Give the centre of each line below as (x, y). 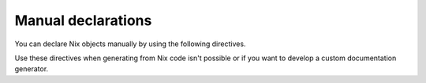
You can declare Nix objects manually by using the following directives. (130, 44)
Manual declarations (83, 20)
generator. (32, 69)
